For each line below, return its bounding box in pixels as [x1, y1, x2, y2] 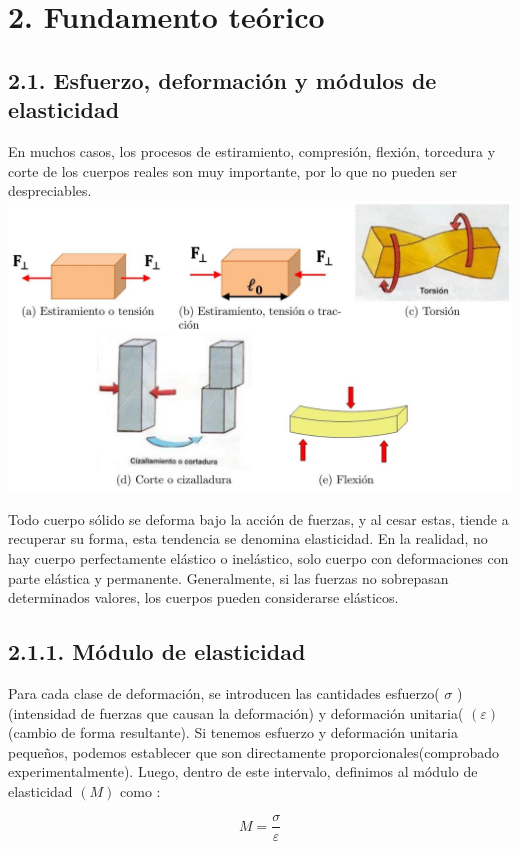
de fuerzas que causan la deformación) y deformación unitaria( [80, 702, 464, 723]
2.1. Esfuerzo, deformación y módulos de [8, 64, 437, 95]
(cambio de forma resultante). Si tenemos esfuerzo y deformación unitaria [8, 722, 458, 743]
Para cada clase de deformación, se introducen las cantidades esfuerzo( [8, 682, 440, 703]
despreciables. [8, 180, 92, 201]
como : [120, 780, 161, 801]
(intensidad [8, 702, 77, 723]
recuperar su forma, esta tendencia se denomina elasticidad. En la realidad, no [8, 528, 488, 549]
